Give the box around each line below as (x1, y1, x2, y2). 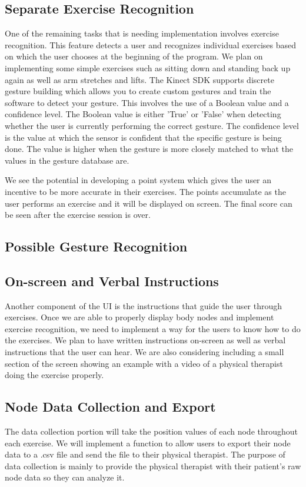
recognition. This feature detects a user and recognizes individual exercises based (5, 38, 296, 51)
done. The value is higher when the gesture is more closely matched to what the (5, 143, 293, 155)
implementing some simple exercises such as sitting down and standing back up (5, 61, 291, 74)
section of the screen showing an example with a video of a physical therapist (5, 357, 283, 369)
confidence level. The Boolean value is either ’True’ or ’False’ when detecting (5, 108, 281, 120)
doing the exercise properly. (5, 369, 104, 381)
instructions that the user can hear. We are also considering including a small (5, 346, 284, 358)
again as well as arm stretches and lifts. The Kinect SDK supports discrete (5, 73, 274, 85)
